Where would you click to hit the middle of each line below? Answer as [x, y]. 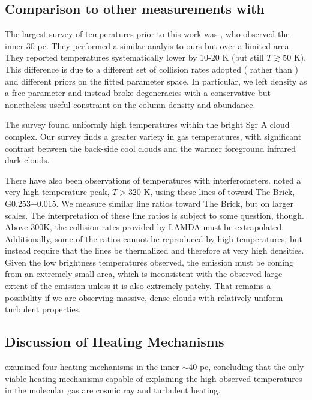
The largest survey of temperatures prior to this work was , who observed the [147, 34]
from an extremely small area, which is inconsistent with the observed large [144, 274]
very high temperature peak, [57, 192]
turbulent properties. [43, 309]
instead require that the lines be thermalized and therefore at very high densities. [154, 250]
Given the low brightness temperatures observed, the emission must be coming [149, 262]
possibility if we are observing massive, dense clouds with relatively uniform [144, 297]
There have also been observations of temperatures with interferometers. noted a [153, 180]
